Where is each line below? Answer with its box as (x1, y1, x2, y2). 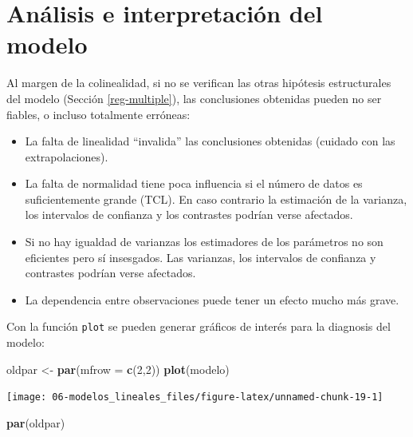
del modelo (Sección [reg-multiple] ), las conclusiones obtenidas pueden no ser (6, 89, 382, 106)
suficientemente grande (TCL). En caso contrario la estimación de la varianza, (25, 190, 407, 207)
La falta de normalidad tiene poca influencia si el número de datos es (25, 175, 363, 192)
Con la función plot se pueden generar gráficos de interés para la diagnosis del (6, 318, 391, 335)
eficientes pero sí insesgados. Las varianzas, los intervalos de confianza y (25, 248, 376, 265)
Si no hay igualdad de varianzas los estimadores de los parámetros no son (25, 233, 383, 250)
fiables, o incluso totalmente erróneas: (6, 105, 191, 122)
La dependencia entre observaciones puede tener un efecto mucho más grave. (25, 291, 399, 308)
